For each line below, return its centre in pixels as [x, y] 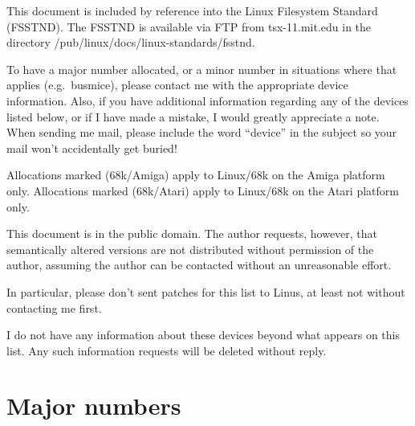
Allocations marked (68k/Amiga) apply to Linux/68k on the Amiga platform [196, 175]
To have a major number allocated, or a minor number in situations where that [202, 69]
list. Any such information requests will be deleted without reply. [167, 350]
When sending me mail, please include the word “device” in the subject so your [202, 132]
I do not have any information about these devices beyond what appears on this [203, 335]
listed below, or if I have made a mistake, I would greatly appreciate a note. [193, 116]
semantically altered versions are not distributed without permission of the [190, 249]
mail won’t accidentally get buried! [92, 147]
